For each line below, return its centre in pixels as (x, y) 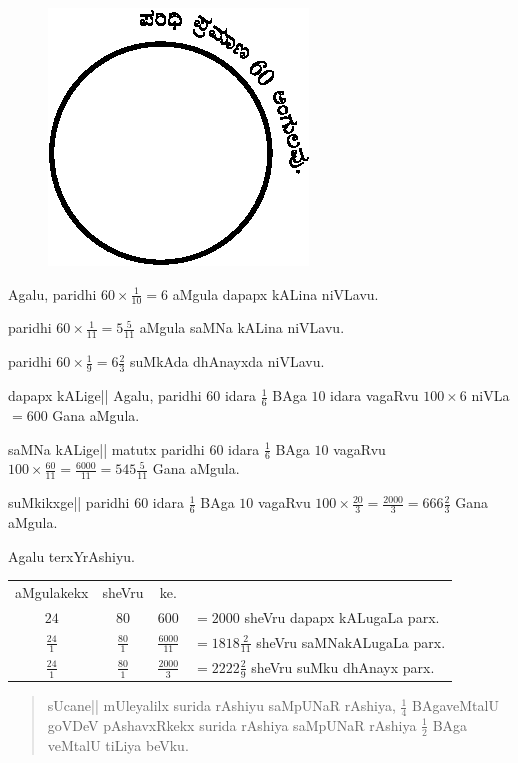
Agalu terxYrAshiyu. (71, 555)
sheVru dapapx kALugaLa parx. (342, 616)
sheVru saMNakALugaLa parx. (351, 641)
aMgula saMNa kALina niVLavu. (242, 327)
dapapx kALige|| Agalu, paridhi (105, 395)
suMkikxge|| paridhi (69, 502)
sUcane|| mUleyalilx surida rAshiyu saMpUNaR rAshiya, (221, 705)
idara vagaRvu (374, 395)
